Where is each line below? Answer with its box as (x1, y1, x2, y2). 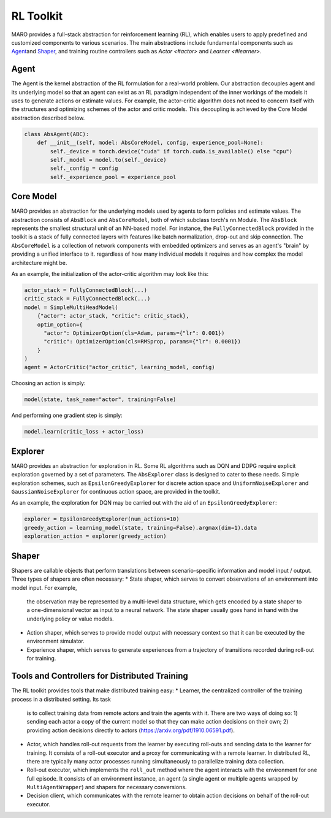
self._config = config (50, 165, 119, 172)
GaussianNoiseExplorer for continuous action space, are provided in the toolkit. (11, 488, 221, 495)
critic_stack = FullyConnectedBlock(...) (24, 295, 151, 302)
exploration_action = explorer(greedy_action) (24, 533, 167, 540)
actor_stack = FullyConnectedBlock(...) (24, 286, 147, 294)
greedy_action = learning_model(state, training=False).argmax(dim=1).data (24, 524, 257, 531)
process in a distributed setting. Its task (11, 695, 112, 703)
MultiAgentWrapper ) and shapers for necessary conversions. (26, 784, 187, 791)
